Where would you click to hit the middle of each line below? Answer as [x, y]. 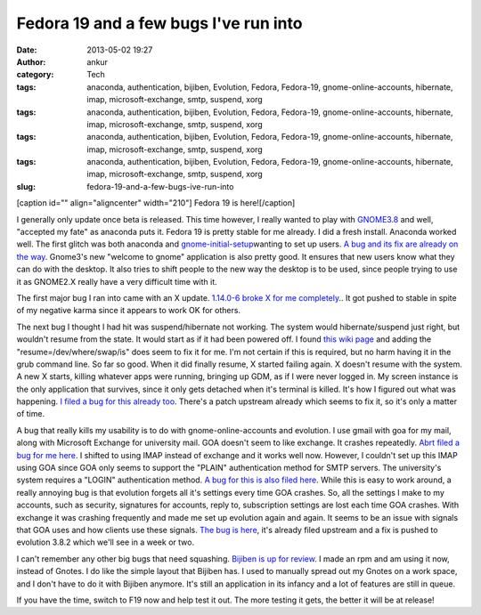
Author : [31, 61]
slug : [26, 186]
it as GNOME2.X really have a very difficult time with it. [117, 281]
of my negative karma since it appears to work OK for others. [128, 311]
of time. [30, 414]
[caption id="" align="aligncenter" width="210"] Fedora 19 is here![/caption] [156, 203]
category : [35, 75]
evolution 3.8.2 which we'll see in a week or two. [106, 542]
